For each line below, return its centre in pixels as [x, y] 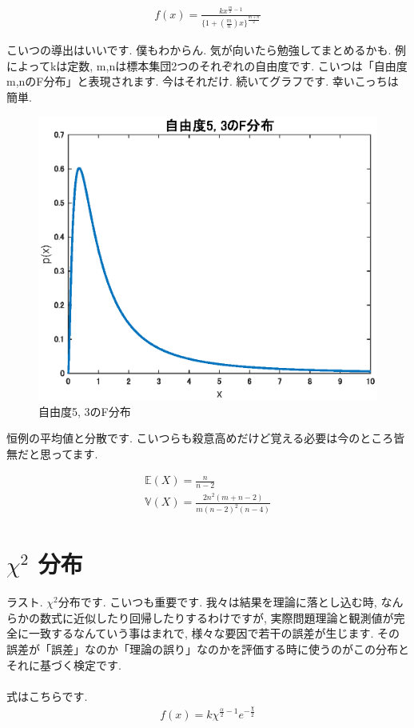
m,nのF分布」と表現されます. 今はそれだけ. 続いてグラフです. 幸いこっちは [203, 81]
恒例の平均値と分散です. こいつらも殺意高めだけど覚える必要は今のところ [200, 438]
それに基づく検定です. [64, 664]
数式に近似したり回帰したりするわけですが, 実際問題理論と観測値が [217, 617]
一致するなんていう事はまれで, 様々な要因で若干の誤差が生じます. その [214, 633]
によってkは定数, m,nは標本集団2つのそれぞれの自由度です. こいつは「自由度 [207, 65]
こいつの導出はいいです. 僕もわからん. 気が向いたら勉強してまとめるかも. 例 [207, 50]
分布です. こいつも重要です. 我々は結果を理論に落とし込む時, [217, 602]
